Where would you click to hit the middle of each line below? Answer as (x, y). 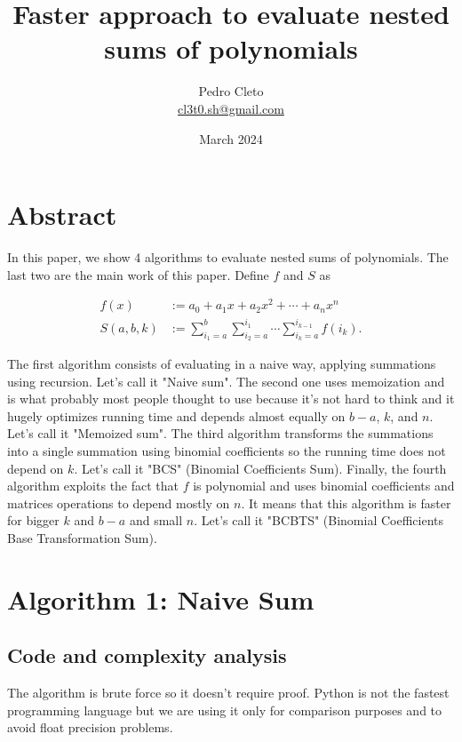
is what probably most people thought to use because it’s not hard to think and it (231, 399)
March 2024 (231, 138)
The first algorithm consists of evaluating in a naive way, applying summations (222, 364)
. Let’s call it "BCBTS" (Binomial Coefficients (319, 520)
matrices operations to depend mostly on (119, 503)
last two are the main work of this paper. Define (138, 274)
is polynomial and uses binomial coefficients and (324, 486)
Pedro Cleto (231, 91)
